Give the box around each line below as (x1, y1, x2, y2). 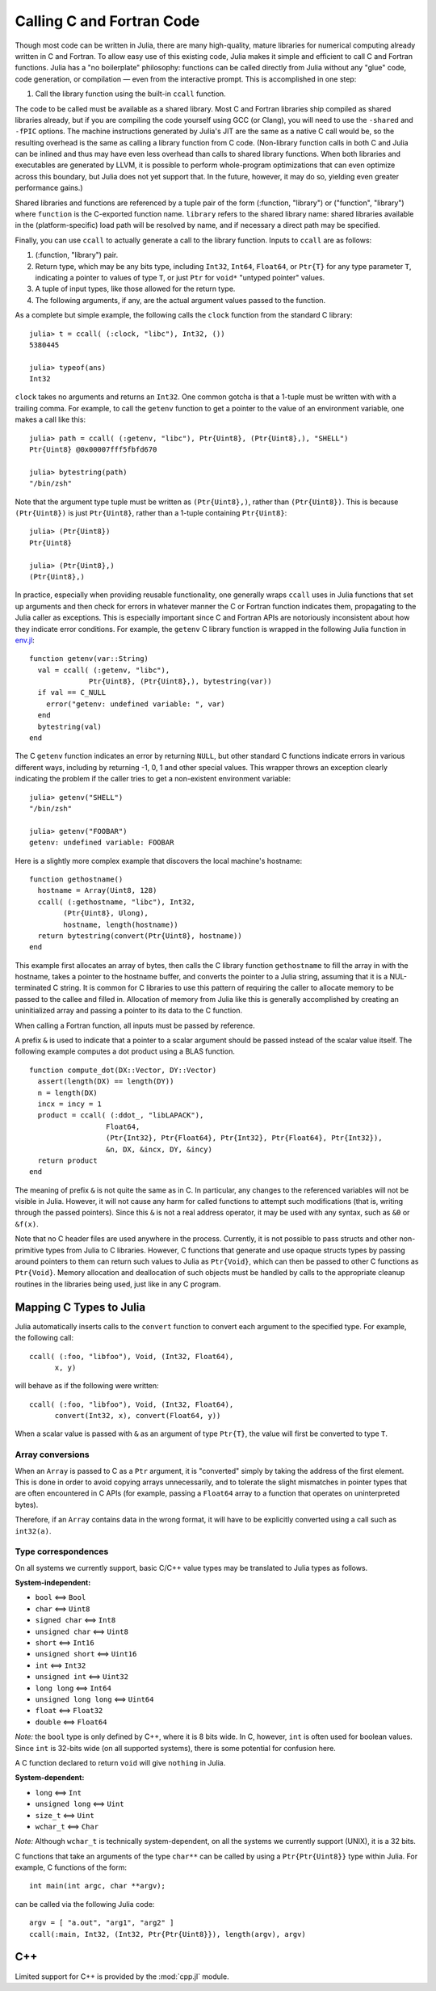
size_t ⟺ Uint (35, 1810, 94, 1820)
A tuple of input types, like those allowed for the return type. (35, 284, 236, 294)
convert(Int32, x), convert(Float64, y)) (54, 1411, 221, 1421)
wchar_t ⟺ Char (35, 1821, 99, 1831)
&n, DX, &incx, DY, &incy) (105, 1144, 213, 1154)
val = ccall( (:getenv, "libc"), (37, 665, 170, 675)
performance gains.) (15, 183, 84, 193)
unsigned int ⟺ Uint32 (35, 1672, 129, 1682)
